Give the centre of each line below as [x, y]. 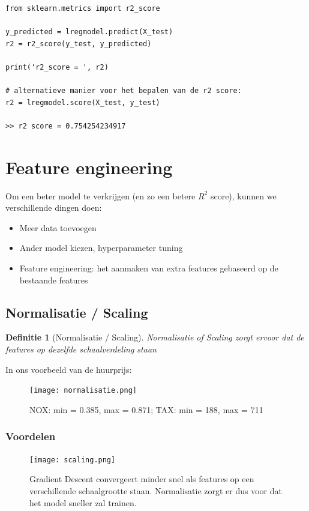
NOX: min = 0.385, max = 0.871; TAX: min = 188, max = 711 [146, 409]
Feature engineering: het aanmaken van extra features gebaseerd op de [149, 268]
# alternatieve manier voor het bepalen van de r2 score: [124, 91]
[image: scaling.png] [73, 460]
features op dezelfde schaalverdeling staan [81, 349]
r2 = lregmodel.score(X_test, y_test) [83, 102]
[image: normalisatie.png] [83, 391]
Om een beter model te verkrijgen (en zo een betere [100, 195]
